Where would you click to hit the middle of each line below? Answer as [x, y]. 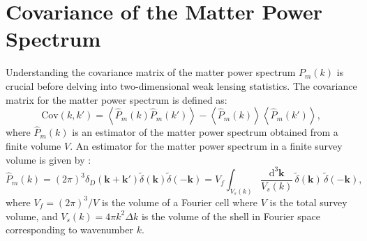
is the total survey [308, 202]
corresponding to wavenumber [69, 230]
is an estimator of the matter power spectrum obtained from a [205, 132]
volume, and [32, 216]
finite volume [33, 145]
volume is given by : [48, 159]
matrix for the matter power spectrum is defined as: [117, 99]
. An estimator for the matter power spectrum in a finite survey [206, 145]
